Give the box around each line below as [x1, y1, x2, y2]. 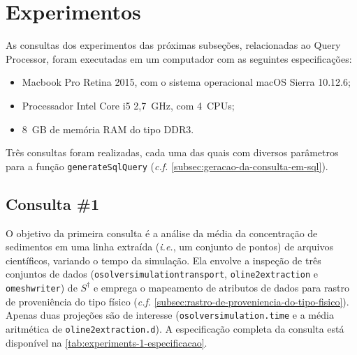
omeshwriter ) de [6, 280, 78, 294]
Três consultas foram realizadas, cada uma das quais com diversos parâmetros [6, 145, 339, 160]
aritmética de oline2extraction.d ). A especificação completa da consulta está [6, 321, 344, 335]
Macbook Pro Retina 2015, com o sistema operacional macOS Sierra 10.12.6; [22, 75, 351, 89]
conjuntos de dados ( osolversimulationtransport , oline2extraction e [6, 266, 319, 281]
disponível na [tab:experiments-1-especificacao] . [6, 335, 207, 349]
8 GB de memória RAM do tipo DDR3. [22, 121, 194, 136]
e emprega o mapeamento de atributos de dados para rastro [93, 280, 349, 294]
